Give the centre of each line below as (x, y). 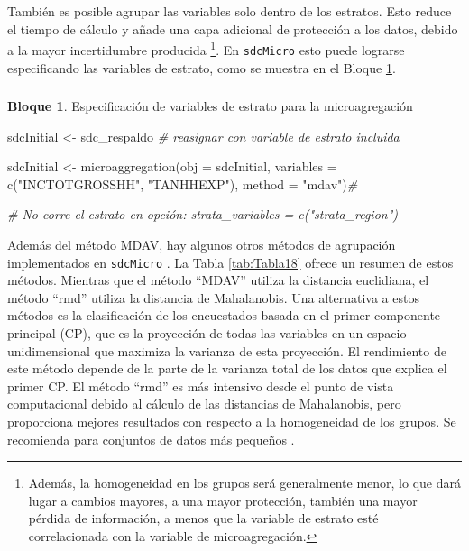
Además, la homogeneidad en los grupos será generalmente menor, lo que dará (244, 483)
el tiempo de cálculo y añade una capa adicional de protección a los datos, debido (233, 28)
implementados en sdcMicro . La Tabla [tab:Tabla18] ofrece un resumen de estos (230, 262)
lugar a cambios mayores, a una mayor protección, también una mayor (223, 500)
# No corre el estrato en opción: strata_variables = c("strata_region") (203, 214)
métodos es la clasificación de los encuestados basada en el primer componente (224, 315)
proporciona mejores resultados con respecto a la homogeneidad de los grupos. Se (232, 421)
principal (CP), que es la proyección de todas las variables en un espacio (207, 333)
